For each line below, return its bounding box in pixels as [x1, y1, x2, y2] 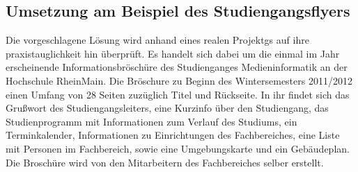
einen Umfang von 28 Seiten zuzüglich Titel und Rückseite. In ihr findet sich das [6, 87, 350, 101]
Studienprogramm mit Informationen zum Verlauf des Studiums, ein [6, 114, 297, 128]
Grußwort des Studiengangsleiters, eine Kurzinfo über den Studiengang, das [6, 101, 329, 115]
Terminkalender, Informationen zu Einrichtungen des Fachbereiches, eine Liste [6, 128, 340, 142]
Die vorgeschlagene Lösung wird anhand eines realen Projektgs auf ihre [6, 33, 309, 47]
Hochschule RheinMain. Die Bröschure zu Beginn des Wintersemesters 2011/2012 [6, 73, 352, 87]
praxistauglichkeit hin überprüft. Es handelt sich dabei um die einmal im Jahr [6, 46, 340, 60]
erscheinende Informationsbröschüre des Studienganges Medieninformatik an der [6, 60, 348, 74]
